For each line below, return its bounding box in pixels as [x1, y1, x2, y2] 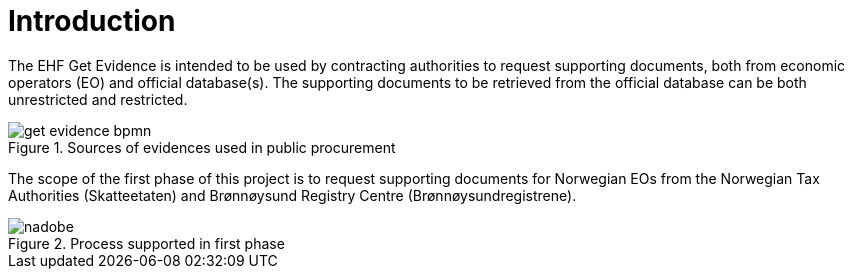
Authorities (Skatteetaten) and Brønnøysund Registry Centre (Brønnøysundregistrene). [8, 186, 577, 204]
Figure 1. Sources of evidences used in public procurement [8, 138, 396, 156]
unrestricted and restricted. [8, 90, 188, 108]
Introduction [8, 4, 176, 38]
